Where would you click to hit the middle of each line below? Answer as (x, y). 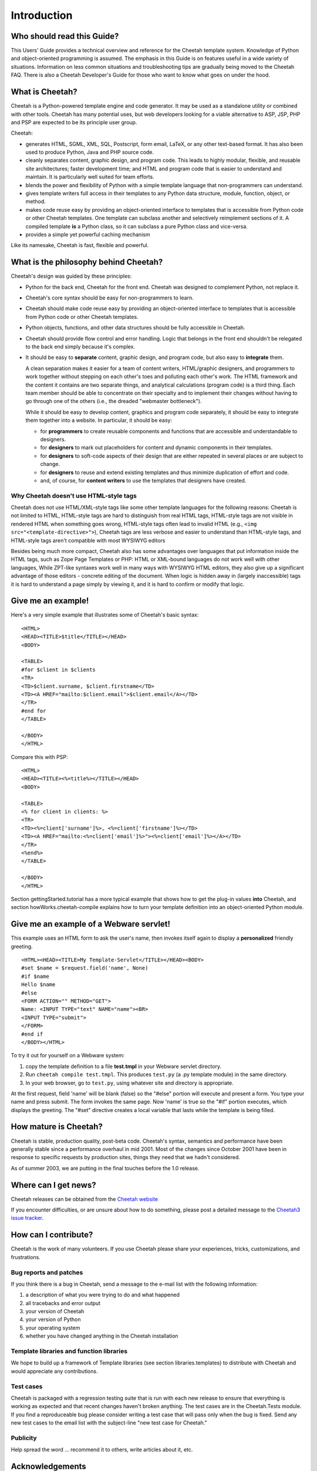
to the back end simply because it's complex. (80, 347)
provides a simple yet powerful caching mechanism (88, 234)
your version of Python (53, 1319)
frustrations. (26, 1257)
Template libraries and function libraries (69, 1351)
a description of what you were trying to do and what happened (103, 1295)
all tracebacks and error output (63, 1303)
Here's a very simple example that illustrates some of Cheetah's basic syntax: (105, 615)
